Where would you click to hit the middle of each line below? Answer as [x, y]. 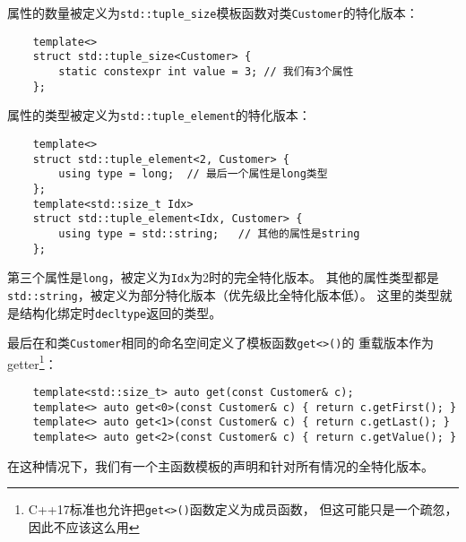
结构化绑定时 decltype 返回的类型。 [121, 312]
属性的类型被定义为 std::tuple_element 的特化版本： [159, 115]
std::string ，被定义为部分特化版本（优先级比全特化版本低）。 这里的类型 [224, 294]
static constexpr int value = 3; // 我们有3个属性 [206, 71]
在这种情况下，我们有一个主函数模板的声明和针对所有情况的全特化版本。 [220, 465]
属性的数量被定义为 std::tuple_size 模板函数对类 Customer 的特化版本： [213, 13]
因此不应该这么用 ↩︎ [84, 526]
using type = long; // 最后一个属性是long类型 [193, 174]
